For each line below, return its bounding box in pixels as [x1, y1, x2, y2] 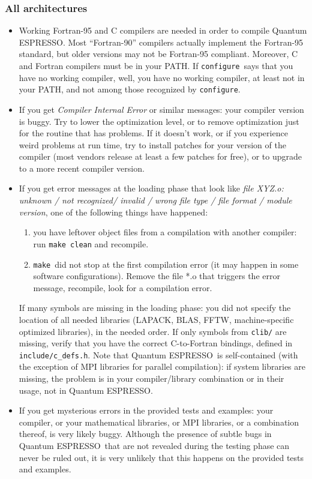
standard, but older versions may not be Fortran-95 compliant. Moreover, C [19, 47, 298, 60]
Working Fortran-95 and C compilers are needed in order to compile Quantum [19, 24, 307, 37]
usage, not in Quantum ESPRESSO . [19, 384, 153, 396]
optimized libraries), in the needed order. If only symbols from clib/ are [19, 325, 287, 337]
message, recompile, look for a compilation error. [33, 281, 212, 294]
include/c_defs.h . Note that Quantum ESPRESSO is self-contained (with [19, 348, 298, 361]
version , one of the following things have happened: [19, 205, 208, 218]
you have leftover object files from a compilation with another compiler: [33, 226, 297, 238]
